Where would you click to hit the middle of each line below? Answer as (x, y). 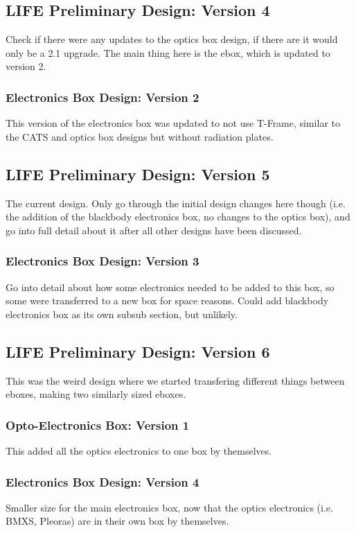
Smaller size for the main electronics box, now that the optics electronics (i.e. (169, 507)
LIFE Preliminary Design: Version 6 (138, 351)
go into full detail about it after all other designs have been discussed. (154, 230)
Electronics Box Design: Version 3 (103, 261)
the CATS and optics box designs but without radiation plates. (140, 136)
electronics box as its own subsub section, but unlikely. (122, 314)
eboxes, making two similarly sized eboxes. (96, 394)
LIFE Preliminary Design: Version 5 (138, 174)
